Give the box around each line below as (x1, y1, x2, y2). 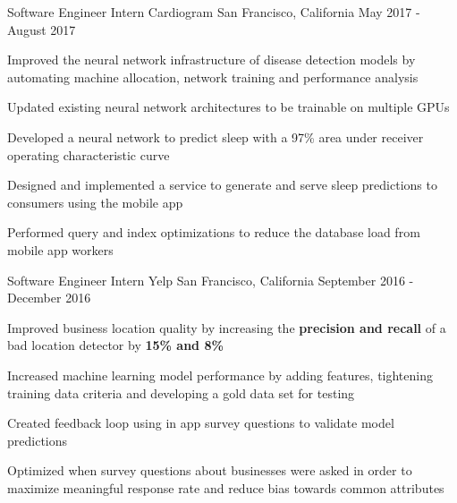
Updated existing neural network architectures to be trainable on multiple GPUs (7, 98, 450, 116)
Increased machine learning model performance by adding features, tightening (7, 365, 433, 384)
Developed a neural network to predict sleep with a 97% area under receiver (7, 127, 424, 146)
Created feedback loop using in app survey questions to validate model (7, 413, 394, 432)
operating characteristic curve (7, 145, 170, 164)
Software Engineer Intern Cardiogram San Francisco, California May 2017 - (7, 3, 420, 21)
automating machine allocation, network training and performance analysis (7, 67, 419, 86)
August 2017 (7, 20, 76, 38)
